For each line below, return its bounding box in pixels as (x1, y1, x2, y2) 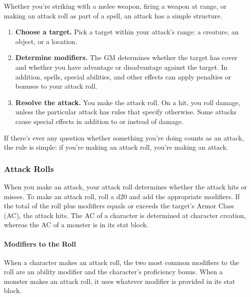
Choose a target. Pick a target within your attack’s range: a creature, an (15, 27, 239, 37)
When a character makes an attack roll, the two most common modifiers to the (4, 257, 239, 267)
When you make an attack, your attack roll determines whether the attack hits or (4, 181, 247, 191)
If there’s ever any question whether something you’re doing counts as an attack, (4, 132, 244, 142)
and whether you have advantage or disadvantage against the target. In (15, 62, 228, 72)
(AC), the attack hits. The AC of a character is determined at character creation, (4, 210, 246, 220)
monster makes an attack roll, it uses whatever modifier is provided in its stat (4, 276, 235, 286)
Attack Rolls (4, 162, 54, 174)
